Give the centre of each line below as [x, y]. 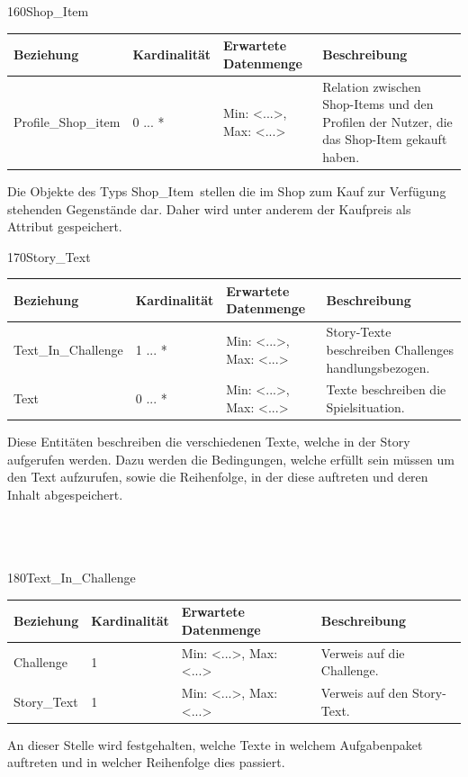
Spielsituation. [365, 407]
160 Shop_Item [48, 11]
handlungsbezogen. [378, 367]
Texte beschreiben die [386, 389]
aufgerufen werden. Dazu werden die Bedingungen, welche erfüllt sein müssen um [231, 459]
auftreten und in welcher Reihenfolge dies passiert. [146, 762]
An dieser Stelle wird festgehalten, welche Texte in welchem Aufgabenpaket [215, 744]
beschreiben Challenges [390, 349]
